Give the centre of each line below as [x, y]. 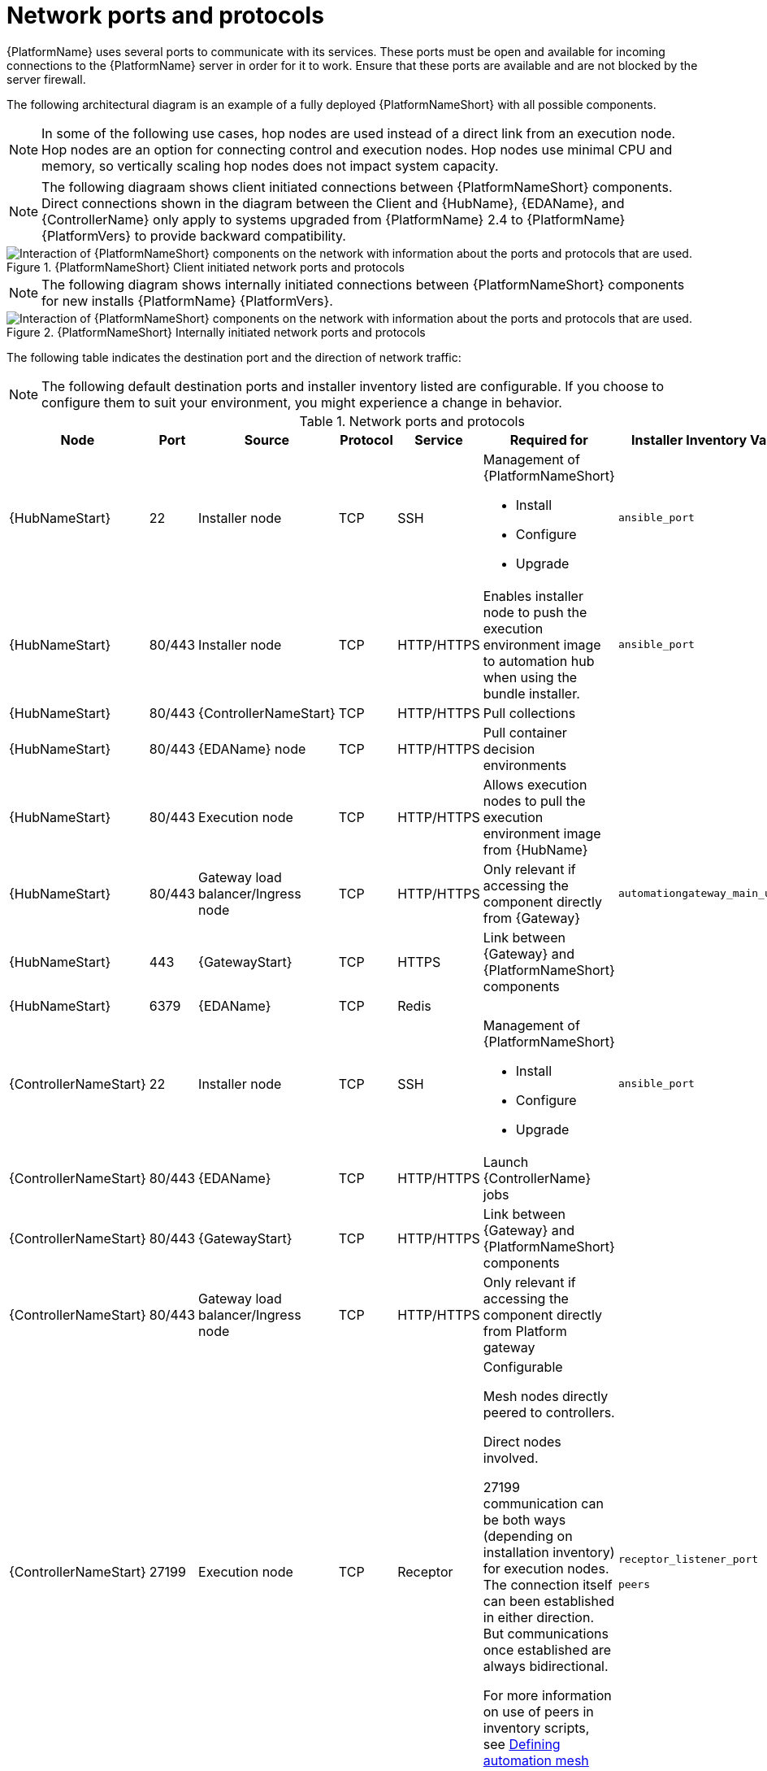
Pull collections [529, 713]
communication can [543, 1503]
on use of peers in [538, 1711]
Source [267, 439]
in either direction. [539, 1617]
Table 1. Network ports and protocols [412, 421]
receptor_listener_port [688, 1559]
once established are [547, 1649]
